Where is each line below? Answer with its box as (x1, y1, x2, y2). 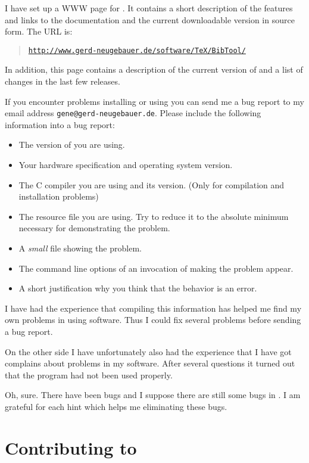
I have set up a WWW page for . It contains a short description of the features (5, 2, 293, 14)
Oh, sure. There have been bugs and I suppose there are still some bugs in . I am (5, 389, 301, 401)
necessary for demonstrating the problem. (18, 222, 170, 234)
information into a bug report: (5, 118, 115, 130)
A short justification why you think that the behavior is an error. (18, 282, 257, 294)
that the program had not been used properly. (5, 368, 173, 381)
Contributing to (5, 435, 137, 459)
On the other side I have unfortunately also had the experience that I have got (5, 345, 292, 358)
